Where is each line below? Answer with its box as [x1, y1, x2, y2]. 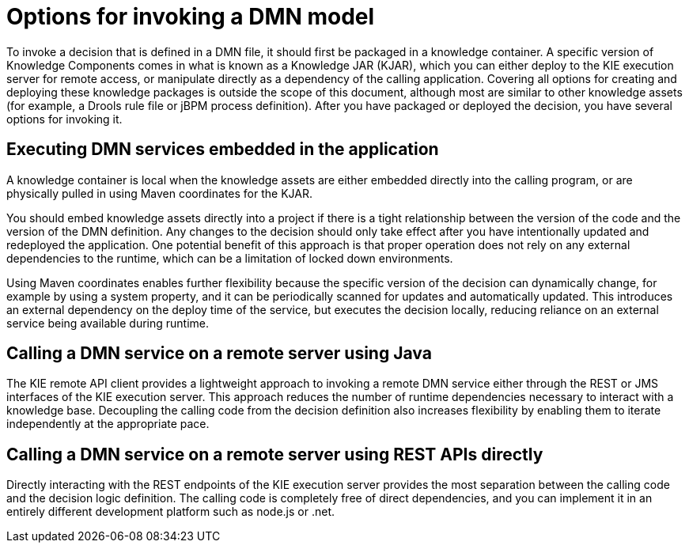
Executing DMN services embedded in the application [6, 139, 439, 160]
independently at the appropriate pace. [6, 417, 210, 431]
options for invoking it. [6, 112, 123, 126]
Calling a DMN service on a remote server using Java [6, 343, 432, 364]
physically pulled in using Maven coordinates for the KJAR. [6, 186, 312, 200]
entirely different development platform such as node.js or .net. [6, 505, 335, 519]
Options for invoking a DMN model [6, 3, 375, 30]
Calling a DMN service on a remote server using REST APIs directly [6, 444, 543, 464]
